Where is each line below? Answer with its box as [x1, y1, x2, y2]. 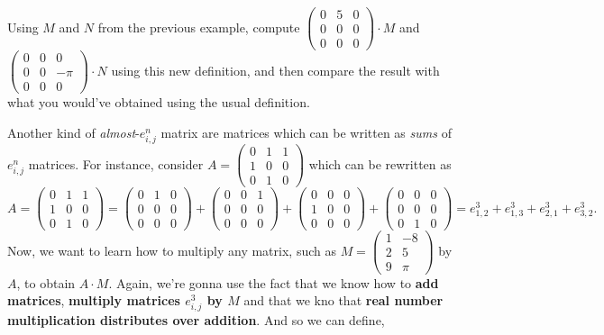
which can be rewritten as [308, 154, 452, 173]
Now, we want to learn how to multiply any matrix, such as [7, 240, 336, 259]
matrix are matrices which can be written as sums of [160, 122, 452, 141]
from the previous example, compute [97, 17, 300, 36]
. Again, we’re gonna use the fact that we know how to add [108, 273, 439, 292]
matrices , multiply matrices [7, 291, 180, 310]
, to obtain [16, 273, 76, 292]
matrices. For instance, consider [28, 154, 204, 173]
